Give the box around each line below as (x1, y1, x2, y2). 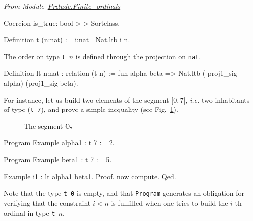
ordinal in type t (4, 207, 55, 218)
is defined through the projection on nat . (75, 51, 201, 61)
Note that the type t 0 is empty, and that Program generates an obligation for (4, 188, 244, 198)
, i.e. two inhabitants (185, 94, 250, 105)
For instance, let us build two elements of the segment (4, 94, 169, 105)
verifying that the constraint (4, 197, 91, 208)
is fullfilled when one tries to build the (111, 197, 228, 208)
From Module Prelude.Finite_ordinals (4, 1, 121, 11)
